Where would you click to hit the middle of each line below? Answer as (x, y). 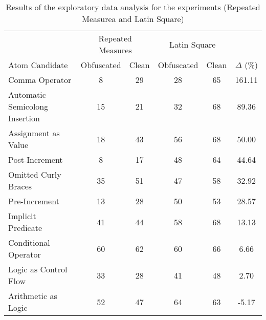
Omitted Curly (35, 174)
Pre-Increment (34, 201)
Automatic (27, 94)
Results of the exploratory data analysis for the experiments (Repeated (133, 7)
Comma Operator (40, 80)
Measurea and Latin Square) (133, 19)
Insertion (24, 118)
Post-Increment (36, 159)
